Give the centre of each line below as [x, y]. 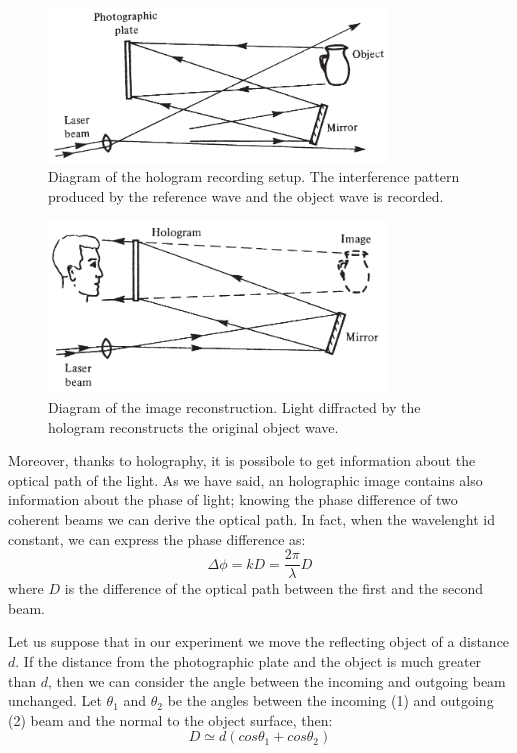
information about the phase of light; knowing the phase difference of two [233, 499]
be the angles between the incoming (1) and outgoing [330, 700]
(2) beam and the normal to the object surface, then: [170, 719]
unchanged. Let [55, 700]
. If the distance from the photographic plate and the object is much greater [248, 661]
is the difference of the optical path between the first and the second [274, 588]
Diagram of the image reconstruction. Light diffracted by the [234, 407]
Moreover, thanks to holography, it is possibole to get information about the [242, 460]
